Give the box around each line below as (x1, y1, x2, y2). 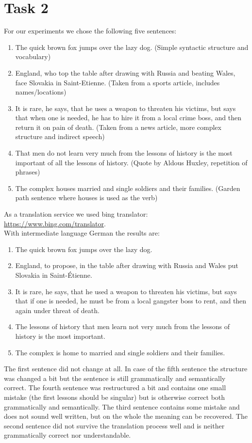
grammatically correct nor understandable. (4, 430, 131, 440)
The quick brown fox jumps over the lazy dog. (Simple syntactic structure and (15, 42, 249, 52)
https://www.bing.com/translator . (4, 218, 106, 228)
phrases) (15, 167, 40, 177)
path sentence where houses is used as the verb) (15, 192, 158, 203)
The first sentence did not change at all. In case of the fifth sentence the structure (4, 364, 248, 374)
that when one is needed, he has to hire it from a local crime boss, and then (15, 112, 241, 123)
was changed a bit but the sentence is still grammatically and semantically (4, 373, 226, 383)
